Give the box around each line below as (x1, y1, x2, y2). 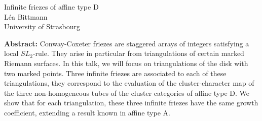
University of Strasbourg (4, 21, 81, 32)
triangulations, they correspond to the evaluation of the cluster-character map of (4, 78, 254, 88)
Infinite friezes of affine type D (4, 2, 99, 12)
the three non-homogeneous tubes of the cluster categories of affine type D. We (4, 87, 249, 98)
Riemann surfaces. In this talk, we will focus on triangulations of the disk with (4, 57, 248, 68)
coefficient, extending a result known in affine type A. (4, 107, 170, 117)
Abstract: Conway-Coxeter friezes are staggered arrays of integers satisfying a (4, 38, 249, 48)
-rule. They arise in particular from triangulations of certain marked (32, 48, 244, 58)
